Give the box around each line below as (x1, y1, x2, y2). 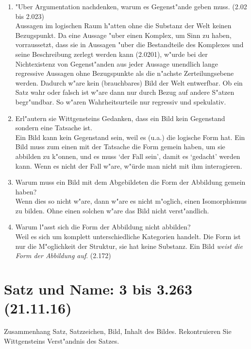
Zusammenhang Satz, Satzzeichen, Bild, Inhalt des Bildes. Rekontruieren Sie (4, 326, 232, 336)
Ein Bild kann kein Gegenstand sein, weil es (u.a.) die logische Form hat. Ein (15, 132, 245, 142)
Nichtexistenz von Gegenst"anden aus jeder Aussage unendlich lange (15, 58, 218, 69)
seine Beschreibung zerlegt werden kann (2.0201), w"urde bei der (15, 49, 208, 59)
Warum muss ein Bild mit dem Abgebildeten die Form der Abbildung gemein (15, 177, 246, 187)
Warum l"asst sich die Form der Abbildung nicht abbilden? (15, 222, 191, 232)
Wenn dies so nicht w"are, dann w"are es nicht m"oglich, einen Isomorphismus (15, 196, 247, 206)
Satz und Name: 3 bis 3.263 (4, 279, 192, 299)
